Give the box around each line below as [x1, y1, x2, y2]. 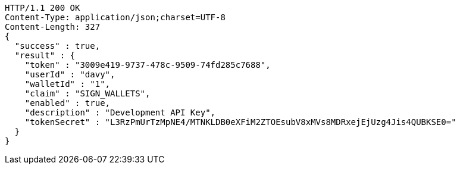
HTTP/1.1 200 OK [5, 3, 80, 12]
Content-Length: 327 [5, 22, 101, 32]
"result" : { [14, 51, 76, 60]
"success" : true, [14, 41, 101, 51]
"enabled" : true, [24, 98, 111, 108]
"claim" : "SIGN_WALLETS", [24, 89, 151, 98]
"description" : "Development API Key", [24, 108, 216, 117]
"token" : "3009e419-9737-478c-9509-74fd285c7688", [24, 60, 271, 70]
